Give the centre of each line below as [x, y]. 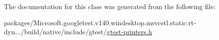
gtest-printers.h [129, 32]
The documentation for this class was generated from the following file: [110, 6]
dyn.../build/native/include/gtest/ [55, 32]
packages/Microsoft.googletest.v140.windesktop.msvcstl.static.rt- [100, 22]
